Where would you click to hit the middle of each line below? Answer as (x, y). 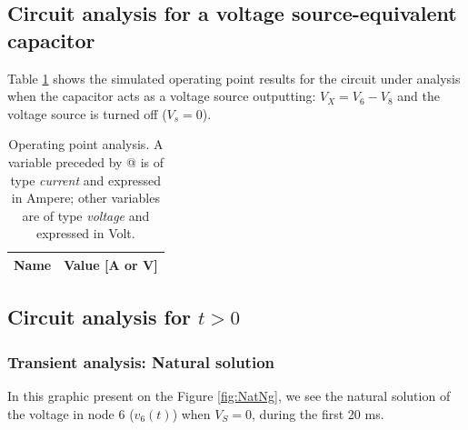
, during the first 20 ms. (318, 413)
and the (418, 96)
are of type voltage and (86, 215)
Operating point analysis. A (86, 144)
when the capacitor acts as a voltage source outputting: (162, 96)
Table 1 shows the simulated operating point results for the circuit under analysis (234, 78)
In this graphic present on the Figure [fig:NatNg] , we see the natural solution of (229, 396)
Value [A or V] (111, 264)
